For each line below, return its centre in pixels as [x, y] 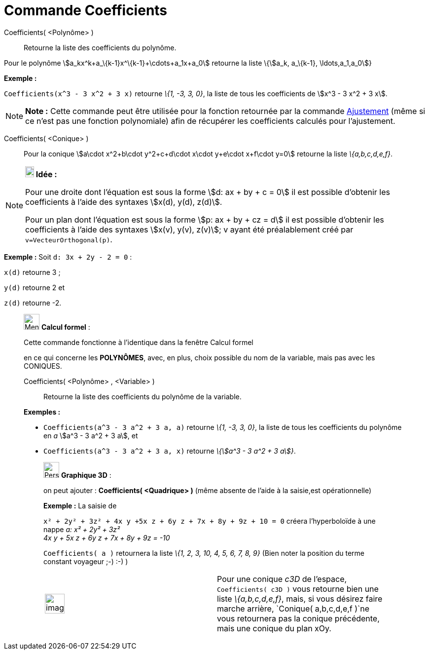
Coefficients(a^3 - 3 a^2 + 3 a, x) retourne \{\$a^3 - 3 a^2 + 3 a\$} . [170, 451]
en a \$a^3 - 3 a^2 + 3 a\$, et [91, 435]
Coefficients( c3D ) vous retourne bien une [298, 589]
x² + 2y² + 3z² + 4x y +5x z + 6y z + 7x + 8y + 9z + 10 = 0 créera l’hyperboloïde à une [210, 521]
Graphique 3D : [86, 475]
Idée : [46, 174]
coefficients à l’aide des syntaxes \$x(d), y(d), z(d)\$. [124, 202]
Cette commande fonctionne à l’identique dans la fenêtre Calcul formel [139, 342]
